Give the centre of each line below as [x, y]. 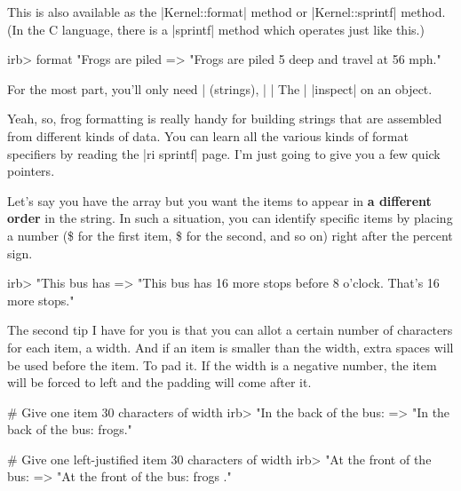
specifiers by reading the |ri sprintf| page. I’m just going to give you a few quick [224, 153]
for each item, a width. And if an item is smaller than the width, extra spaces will [230, 347]
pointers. [31, 171]
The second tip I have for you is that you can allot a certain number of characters [230, 330]
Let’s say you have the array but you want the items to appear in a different [219, 200]
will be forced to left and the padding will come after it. [159, 382]
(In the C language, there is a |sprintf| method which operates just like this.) [216, 29]
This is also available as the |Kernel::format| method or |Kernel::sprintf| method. [227, 12]
